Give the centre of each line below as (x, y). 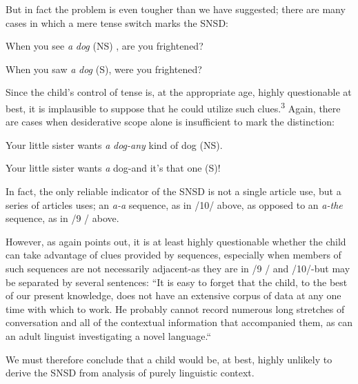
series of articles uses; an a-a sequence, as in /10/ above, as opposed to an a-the (174, 204)
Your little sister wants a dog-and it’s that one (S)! (113, 168)
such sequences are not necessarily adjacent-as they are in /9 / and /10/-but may (178, 268)
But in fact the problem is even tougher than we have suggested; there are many (176, 9)
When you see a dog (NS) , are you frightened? (105, 46)
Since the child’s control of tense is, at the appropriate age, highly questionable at (179, 92)
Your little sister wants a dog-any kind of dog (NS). (114, 144)
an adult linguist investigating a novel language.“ (109, 335)
